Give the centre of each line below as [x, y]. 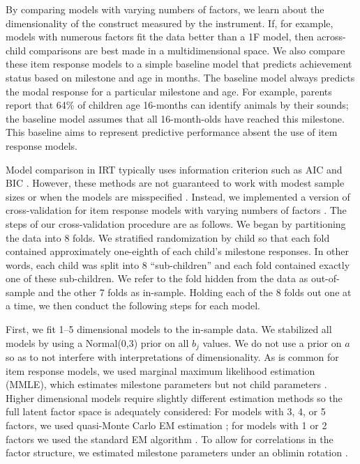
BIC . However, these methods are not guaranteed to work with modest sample [175, 183]
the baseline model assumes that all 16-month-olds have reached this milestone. [175, 118]
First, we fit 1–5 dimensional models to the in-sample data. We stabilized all [169, 329]
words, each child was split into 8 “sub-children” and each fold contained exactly [178, 264]
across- [331, 37]
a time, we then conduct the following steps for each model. [133, 306]
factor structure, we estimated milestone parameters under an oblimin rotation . [177, 453]
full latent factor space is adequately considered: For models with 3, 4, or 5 [166, 411]
